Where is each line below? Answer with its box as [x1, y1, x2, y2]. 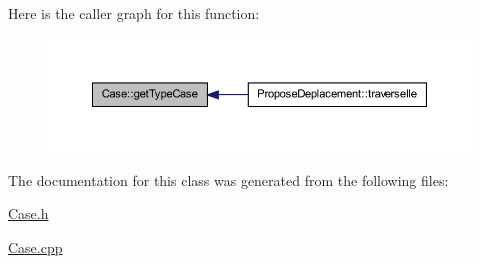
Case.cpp [8, 236, 63, 257]
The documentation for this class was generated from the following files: [8, 169, 449, 190]
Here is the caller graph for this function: [8, 3, 260, 23]
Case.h [8, 203, 49, 224]
